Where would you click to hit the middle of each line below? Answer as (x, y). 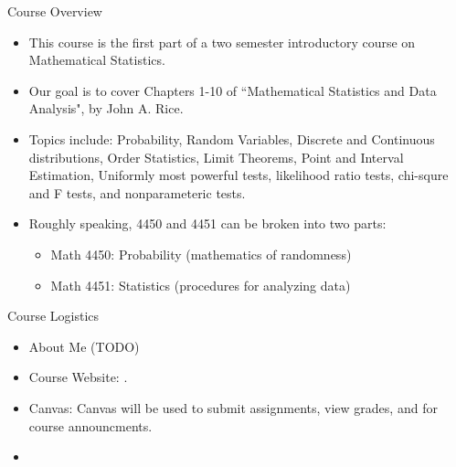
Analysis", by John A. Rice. (106, 108)
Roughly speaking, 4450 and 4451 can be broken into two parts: (207, 223)
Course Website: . (78, 377)
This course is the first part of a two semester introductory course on (222, 42)
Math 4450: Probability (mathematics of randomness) (201, 254)
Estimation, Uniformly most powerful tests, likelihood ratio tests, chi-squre (239, 175)
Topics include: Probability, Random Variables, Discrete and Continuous (232, 138)
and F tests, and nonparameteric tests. (137, 192)
